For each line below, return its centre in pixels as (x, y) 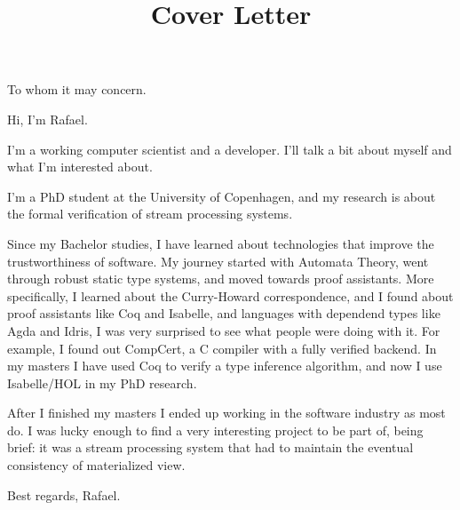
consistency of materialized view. (96, 465)
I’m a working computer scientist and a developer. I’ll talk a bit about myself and (230, 149)
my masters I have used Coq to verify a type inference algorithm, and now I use (225, 366)
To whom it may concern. (77, 89)
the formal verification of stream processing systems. (150, 214)
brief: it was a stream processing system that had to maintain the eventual (210, 447)
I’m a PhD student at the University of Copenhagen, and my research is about (222, 196)
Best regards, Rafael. (64, 494)
